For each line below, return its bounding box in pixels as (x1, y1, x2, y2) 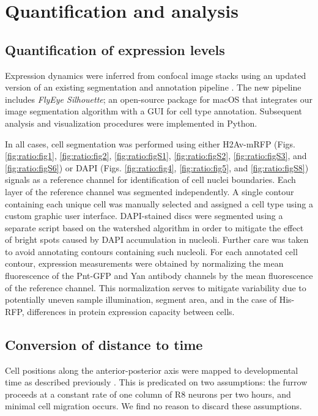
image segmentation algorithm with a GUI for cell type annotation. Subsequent (5, 105, 303, 117)
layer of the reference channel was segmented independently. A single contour (5, 185, 294, 198)
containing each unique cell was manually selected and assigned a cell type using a (5, 197, 313, 210)
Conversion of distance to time (5, 335, 203, 354)
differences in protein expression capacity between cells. (27, 305, 235, 318)
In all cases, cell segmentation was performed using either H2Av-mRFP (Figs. (5, 137, 295, 150)
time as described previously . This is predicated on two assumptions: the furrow (5, 376, 308, 388)
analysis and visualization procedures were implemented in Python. (5, 116, 257, 129)
